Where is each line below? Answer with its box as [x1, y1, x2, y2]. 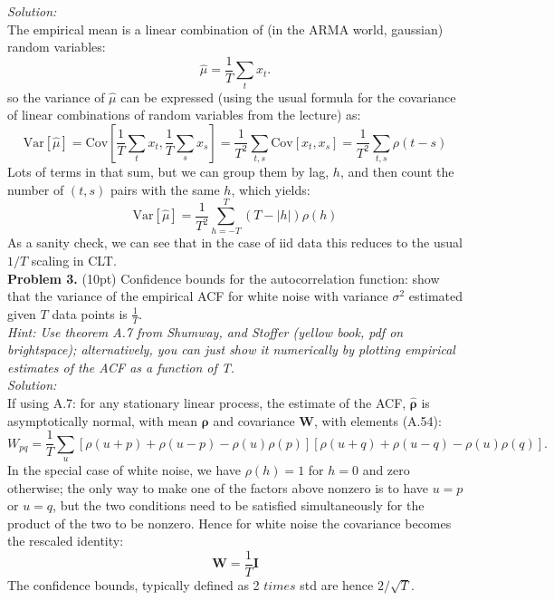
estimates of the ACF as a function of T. [7, 357, 235, 376]
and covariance [213, 411, 295, 430]
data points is [52, 304, 128, 323]
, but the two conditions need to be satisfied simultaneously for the [53, 496, 425, 515]
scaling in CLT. [31, 251, 117, 269]
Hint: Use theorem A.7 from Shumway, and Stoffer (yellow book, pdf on [7, 322, 404, 341]
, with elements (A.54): [314, 411, 442, 430]
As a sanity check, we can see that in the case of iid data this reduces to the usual [7, 233, 463, 252]
